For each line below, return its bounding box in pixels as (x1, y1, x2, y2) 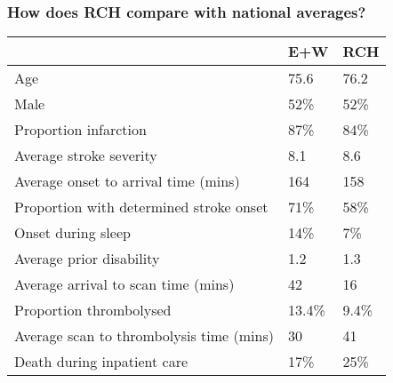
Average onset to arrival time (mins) (14, 171, 240, 192)
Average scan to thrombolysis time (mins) (14, 325, 274, 347)
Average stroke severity (14, 145, 157, 166)
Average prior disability (14, 248, 160, 269)
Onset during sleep (14, 222, 131, 243)
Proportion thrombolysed (14, 299, 172, 321)
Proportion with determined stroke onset (14, 196, 269, 218)
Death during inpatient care (14, 351, 188, 372)
